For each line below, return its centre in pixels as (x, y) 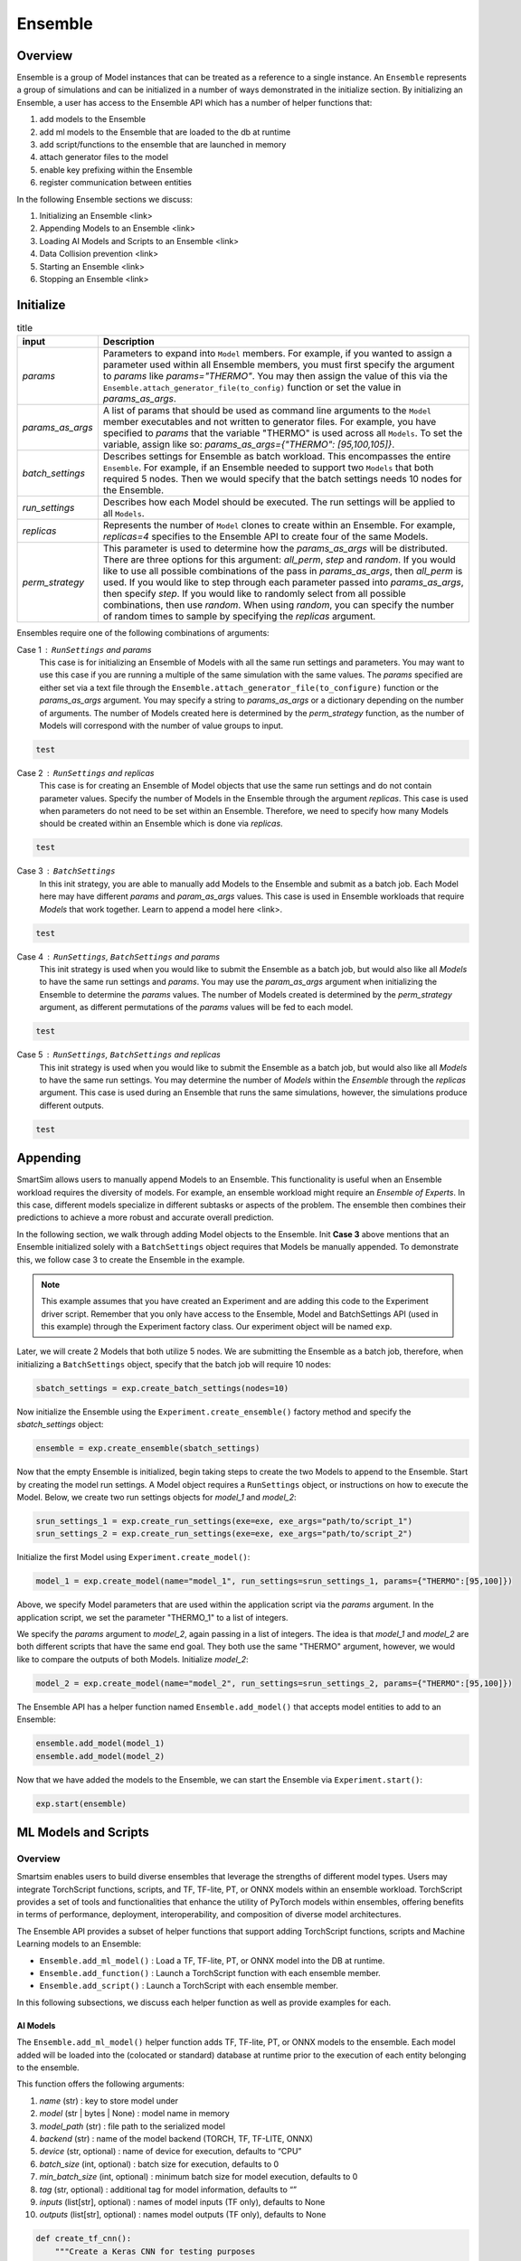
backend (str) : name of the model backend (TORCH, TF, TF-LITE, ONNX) (176, 2138)
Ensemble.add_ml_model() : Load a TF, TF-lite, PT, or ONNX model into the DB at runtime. (212, 1960)
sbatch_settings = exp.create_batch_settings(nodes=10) (162, 1388)
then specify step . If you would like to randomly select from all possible (254, 594)
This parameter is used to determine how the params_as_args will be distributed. (275, 549)
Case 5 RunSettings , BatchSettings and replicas (118, 1055)
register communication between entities (115, 183)
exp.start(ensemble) (81, 1803)
